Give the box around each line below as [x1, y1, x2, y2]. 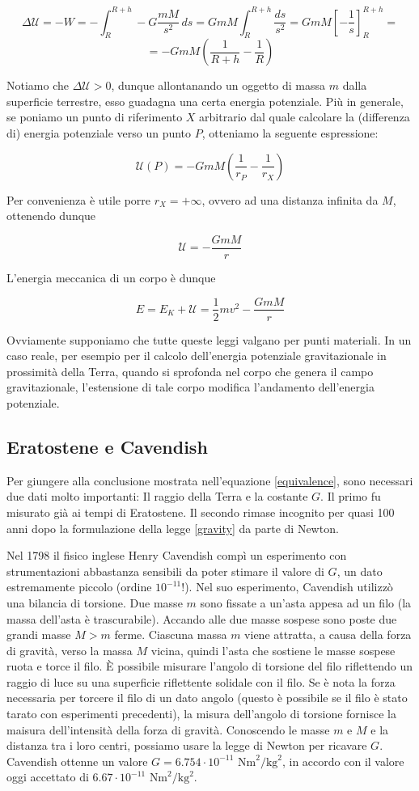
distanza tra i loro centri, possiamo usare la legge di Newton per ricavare [6, 737, 367, 754]
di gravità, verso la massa [6, 641, 133, 658]
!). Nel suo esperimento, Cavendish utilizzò [181, 578, 393, 595]
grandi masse [6, 626, 71, 643]
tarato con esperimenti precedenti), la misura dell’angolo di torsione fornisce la [6, 705, 396, 722]
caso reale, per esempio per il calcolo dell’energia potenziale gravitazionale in [6, 347, 387, 364]
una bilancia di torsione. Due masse [6, 594, 183, 611]
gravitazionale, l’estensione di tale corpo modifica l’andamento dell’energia [6, 379, 375, 395]
